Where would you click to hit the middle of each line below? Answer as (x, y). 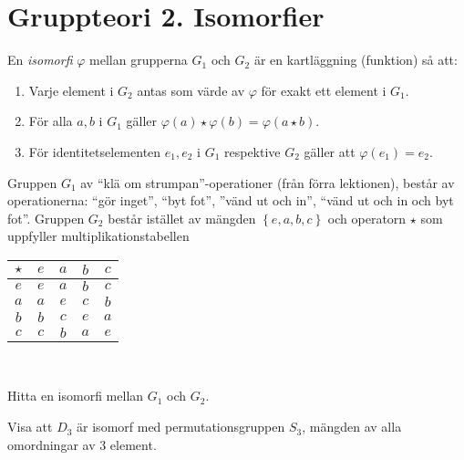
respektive (253, 151)
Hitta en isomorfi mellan (76, 396)
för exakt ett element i (324, 90)
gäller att (330, 151)
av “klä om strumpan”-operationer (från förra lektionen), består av (268, 182)
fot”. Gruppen (46, 218)
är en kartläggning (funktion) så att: (356, 60)
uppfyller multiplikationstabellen (98, 236)
